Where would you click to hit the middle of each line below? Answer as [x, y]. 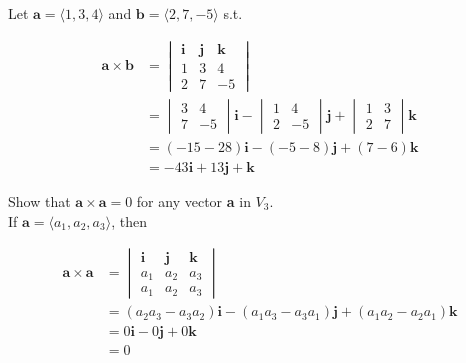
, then [129, 220]
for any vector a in [193, 200]
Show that [39, 200]
